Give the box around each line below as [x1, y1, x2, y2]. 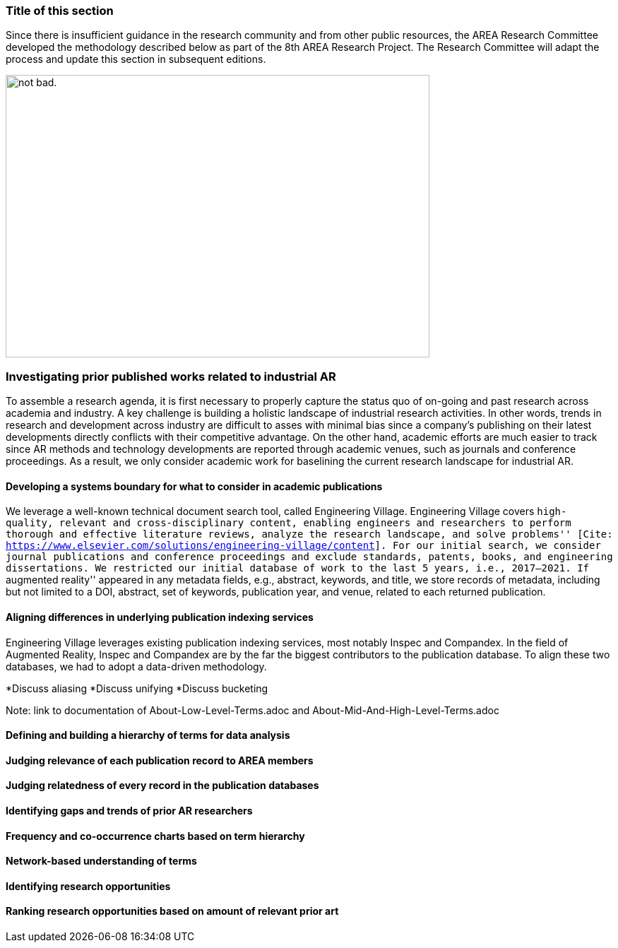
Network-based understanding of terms [6, 855, 197, 867]
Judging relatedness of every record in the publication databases [6, 779, 319, 792]
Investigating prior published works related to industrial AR [6, 369, 336, 384]
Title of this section [6, 4, 114, 18]
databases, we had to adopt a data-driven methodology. [6, 660, 267, 673]
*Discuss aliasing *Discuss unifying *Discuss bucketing [6, 682, 268, 694]
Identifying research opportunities [6, 879, 171, 892]
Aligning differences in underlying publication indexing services [6, 610, 314, 623]
